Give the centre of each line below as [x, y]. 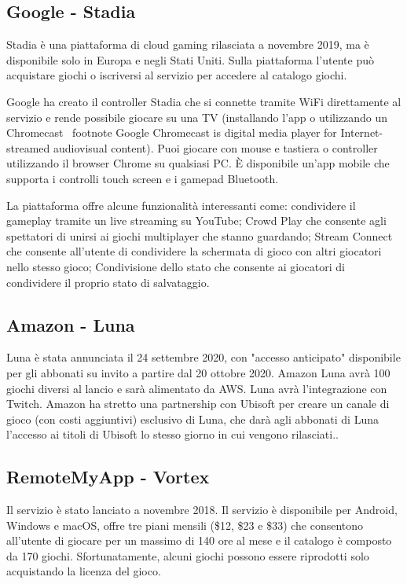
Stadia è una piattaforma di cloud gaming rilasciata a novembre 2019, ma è [188, 44]
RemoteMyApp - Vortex [108, 477]
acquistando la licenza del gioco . [84, 571]
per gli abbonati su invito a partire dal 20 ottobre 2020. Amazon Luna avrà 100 [198, 372]
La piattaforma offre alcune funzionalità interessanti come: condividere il [181, 205]
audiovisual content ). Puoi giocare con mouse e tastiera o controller [215, 147]
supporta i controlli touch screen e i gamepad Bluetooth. [143, 178]
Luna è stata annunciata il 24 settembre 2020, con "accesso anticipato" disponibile [203, 357]
